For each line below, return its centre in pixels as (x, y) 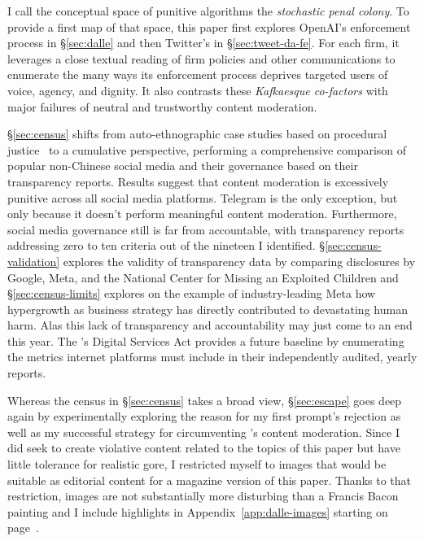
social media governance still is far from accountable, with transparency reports (206, 229)
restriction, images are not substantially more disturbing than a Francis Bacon (203, 496)
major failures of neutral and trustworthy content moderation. (162, 106)
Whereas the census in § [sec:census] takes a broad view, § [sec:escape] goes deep (205, 400)
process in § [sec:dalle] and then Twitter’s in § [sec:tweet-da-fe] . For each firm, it (203, 43)
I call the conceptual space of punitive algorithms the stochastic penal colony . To (208, 11)
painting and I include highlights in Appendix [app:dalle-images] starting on (198, 511)
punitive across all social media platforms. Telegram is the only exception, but (203, 197)
